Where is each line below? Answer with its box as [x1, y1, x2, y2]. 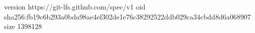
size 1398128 [4, 21, 42, 31]
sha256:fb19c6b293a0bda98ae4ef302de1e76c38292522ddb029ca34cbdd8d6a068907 [4, 11, 251, 21]
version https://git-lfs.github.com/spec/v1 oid [4, 1, 146, 11]
